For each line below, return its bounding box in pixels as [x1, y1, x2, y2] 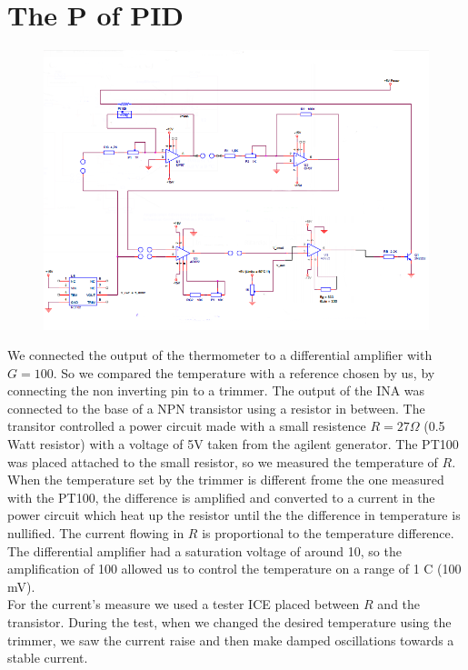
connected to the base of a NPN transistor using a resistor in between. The [7, 398, 425, 417]
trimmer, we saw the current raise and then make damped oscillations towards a [7, 630, 454, 649]
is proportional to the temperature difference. [202, 524, 454, 543]
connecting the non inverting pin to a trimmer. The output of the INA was [7, 381, 425, 400]
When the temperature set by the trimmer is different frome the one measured [7, 470, 444, 489]
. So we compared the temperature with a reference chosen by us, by [53, 363, 435, 382]
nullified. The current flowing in [7, 524, 184, 543]
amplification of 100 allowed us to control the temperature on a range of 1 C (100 [7, 559, 462, 578]
